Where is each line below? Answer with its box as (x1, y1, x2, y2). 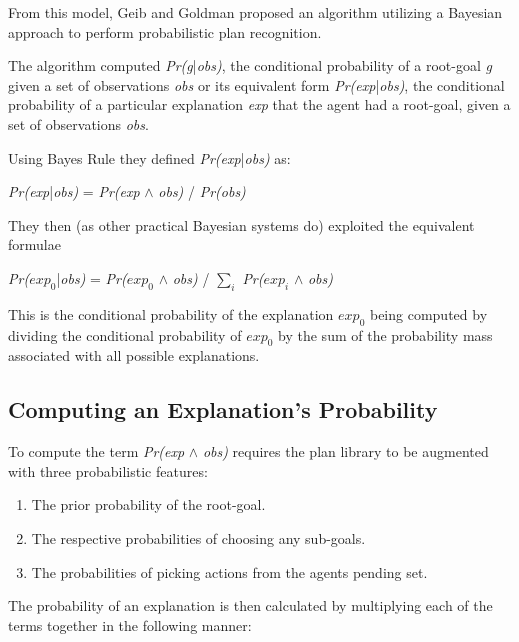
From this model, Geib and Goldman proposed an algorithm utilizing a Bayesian (8, 2, 503, 22)
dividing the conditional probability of (8, 324, 242, 345)
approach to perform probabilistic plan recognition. (8, 21, 322, 42)
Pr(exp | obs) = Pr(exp (8, 181, 140, 202)
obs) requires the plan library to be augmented (202, 441, 489, 462)
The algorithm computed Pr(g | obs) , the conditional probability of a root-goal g (8, 55, 492, 76)
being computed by (369, 303, 488, 324)
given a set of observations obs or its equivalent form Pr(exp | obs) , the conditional (8, 74, 505, 95)
